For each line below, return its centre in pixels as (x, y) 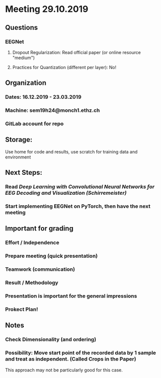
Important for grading (39, 229)
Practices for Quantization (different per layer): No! (64, 67)
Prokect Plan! (22, 309)
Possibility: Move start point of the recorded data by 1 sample (81, 353)
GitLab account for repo (34, 124)
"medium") (23, 58)
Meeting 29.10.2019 (47, 9)
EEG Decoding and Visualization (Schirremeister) (66, 193)
